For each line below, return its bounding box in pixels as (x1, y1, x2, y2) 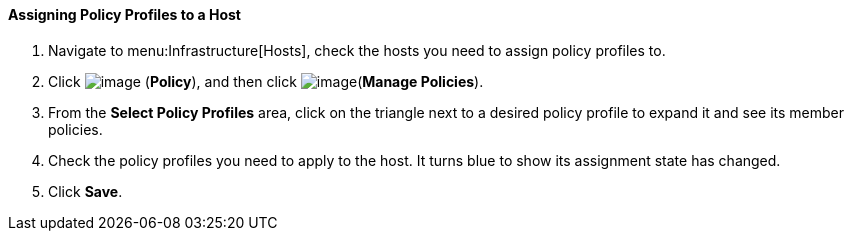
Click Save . (48, 182, 123, 200)
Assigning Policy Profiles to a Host (8, 6, 241, 23)
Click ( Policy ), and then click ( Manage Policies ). (48, 72, 484, 90)
